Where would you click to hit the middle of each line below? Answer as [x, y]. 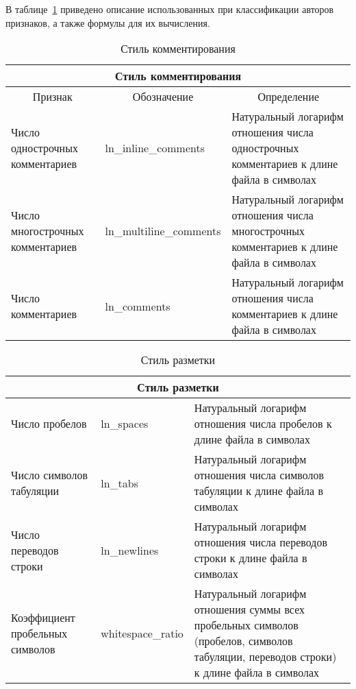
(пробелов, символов [243, 641]
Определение [289, 97]
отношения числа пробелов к [263, 424]
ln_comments [138, 306]
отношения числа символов [259, 475]
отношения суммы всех [250, 609]
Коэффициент [43, 617]
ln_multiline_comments [163, 231]
